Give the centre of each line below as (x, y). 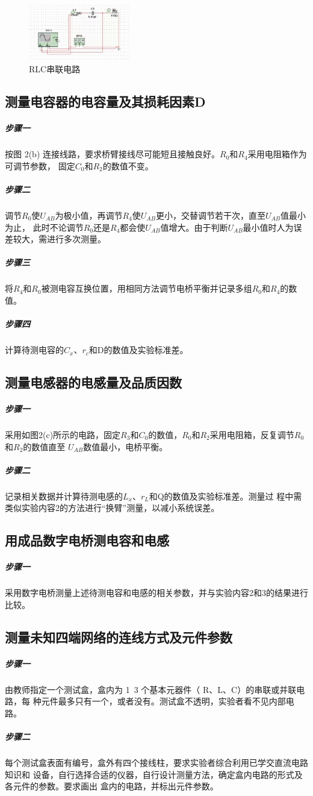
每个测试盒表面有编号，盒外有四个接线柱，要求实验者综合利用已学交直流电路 (156, 763)
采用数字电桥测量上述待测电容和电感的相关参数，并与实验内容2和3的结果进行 (156, 593)
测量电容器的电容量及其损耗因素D (105, 102)
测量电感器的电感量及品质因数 (93, 382)
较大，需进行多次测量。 (59, 239)
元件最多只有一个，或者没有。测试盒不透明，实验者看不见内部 (163, 701)
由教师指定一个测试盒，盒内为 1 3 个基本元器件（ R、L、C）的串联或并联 (151, 689)
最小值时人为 (268, 227)
